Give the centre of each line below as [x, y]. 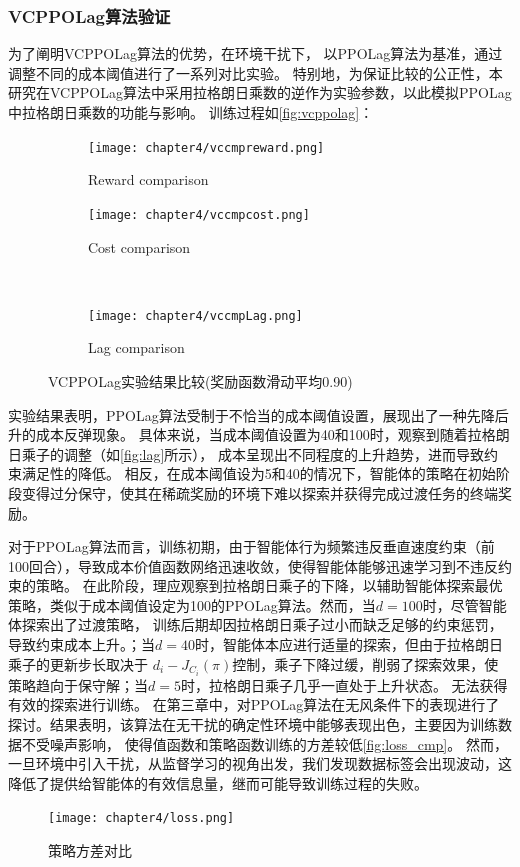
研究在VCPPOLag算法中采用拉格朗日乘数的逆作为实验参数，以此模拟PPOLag [260, 92]
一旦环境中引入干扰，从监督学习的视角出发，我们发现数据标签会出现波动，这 [260, 763]
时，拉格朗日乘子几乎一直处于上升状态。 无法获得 [344, 684]
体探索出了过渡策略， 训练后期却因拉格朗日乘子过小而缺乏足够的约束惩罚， [255, 624]
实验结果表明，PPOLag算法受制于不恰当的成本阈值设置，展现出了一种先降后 [258, 414]
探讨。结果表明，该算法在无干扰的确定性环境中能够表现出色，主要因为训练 [253, 723]
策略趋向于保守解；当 [78, 684]
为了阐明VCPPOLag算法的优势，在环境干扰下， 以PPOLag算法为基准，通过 [255, 53]
